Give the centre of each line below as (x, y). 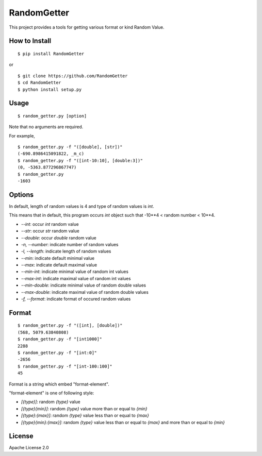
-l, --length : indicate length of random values (66, 251)
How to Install (30, 41)
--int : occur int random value (50, 224)
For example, (22, 135)
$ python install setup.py (50, 89)
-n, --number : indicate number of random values (70, 244)
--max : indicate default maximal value (59, 265)
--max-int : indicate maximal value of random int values (76, 278)
